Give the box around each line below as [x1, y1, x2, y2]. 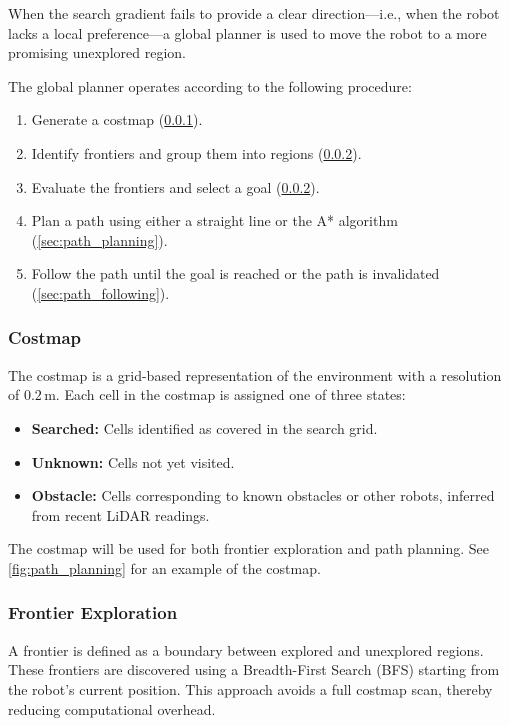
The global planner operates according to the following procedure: [8, 75, 412, 96]
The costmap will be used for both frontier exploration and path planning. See [8, 538, 490, 559]
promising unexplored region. [8, 42, 186, 63]
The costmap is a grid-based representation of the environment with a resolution [8, 364, 502, 385]
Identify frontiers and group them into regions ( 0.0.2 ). [31, 142, 362, 163]
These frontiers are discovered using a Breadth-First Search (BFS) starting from [8, 659, 500, 680]
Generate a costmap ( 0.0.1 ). [31, 109, 203, 130]
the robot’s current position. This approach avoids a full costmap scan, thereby [8, 678, 493, 699]
